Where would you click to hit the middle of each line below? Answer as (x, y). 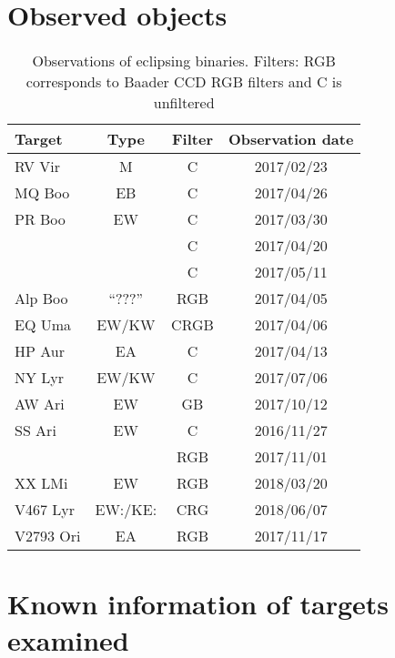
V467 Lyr (45, 510)
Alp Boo (41, 299)
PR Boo (40, 219)
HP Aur (40, 351)
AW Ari (40, 404)
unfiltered (184, 103)
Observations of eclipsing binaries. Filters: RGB (184, 61)
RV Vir (38, 167)
